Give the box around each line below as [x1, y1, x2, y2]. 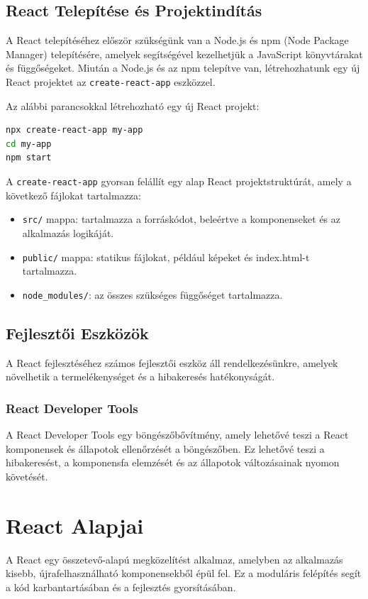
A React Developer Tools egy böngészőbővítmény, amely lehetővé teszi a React [6, 427, 349, 442]
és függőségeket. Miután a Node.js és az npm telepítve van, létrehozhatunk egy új [6, 60, 360, 75]
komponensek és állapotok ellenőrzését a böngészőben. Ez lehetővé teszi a [6, 441, 325, 456]
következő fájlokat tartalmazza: [6, 187, 141, 202]
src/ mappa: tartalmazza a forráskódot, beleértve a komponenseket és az [22, 211, 341, 226]
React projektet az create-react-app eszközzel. [6, 74, 216, 89]
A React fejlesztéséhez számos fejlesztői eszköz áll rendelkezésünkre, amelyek [6, 355, 338, 370]
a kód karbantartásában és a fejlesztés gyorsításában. [6, 579, 236, 594]
